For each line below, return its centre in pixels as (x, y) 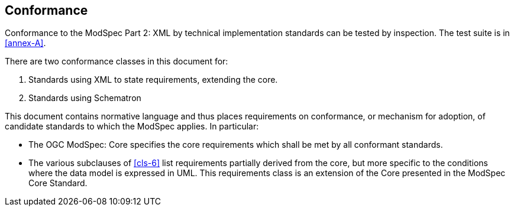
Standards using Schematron (85, 98)
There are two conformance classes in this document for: (117, 61)
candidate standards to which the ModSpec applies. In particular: (132, 126)
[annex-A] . (25, 43)
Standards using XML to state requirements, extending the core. (153, 80)
